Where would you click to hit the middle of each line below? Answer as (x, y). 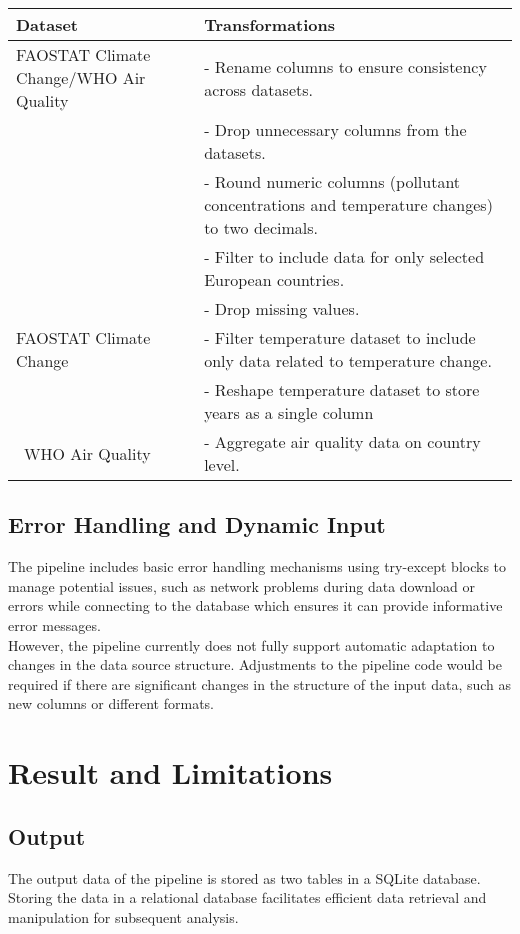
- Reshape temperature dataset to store (342, 389)
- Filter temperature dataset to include (340, 337)
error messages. (54, 624)
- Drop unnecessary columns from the (335, 129)
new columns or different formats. (111, 703)
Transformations (270, 24)
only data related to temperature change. (348, 360)
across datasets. (258, 89)
